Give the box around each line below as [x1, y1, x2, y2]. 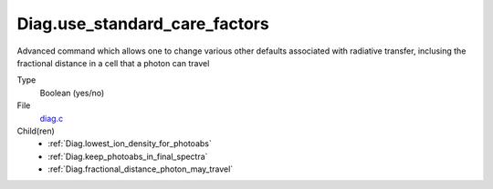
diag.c [39, 113, 64, 124]
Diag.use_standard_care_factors [16, 14, 269, 34]
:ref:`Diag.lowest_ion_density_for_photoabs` [47, 138, 212, 149]
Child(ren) [16, 125, 55, 136]
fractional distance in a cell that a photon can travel [16, 57, 210, 68]
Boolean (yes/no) [39, 87, 105, 98]
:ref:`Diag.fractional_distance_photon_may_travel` [47, 164, 234, 174]
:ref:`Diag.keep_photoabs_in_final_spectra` [47, 151, 208, 162]
